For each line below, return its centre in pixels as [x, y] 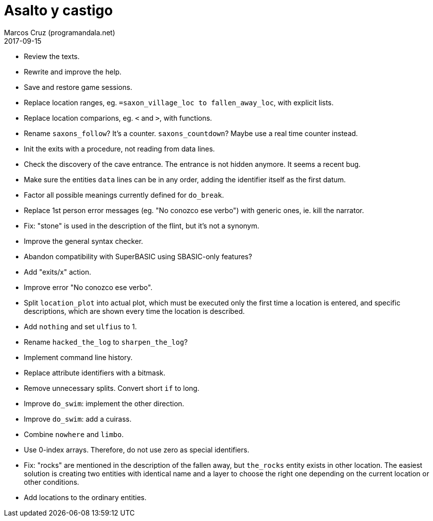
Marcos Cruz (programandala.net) [60, 32]
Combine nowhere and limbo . [74, 434]
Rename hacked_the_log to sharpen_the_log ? [106, 342]
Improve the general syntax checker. [84, 241]
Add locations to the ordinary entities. [85, 497]
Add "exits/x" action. [58, 272]
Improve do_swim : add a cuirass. [78, 419]
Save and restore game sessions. [78, 87]
